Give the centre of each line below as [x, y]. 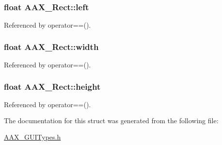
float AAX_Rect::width [51, 46]
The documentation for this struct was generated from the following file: [111, 121]
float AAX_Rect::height [52, 86]
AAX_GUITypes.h [32, 137]
